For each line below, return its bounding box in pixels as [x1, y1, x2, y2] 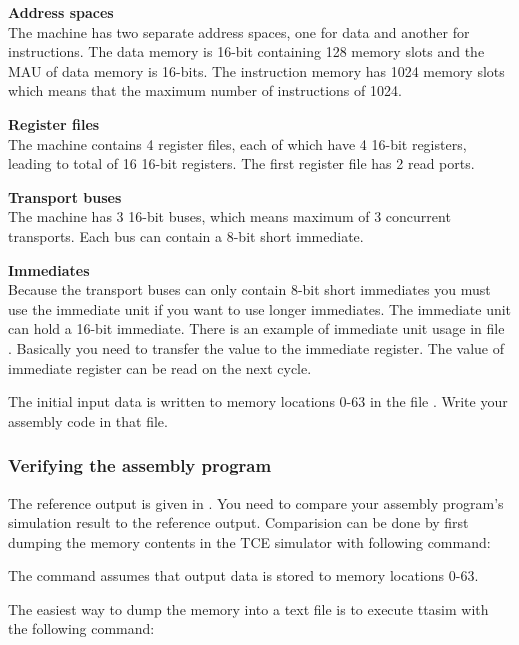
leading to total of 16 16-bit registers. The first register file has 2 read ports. [8, 153, 475, 174]
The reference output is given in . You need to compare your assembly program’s [8, 492, 504, 513]
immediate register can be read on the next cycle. [8, 357, 312, 378]
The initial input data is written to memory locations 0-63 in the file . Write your [8, 391, 508, 412]
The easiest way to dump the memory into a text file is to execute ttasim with [8, 598, 489, 619]
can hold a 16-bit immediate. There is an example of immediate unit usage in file [8, 318, 505, 339]
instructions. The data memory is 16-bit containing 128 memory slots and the [8, 41, 485, 62]
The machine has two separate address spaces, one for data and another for [8, 21, 470, 42]
